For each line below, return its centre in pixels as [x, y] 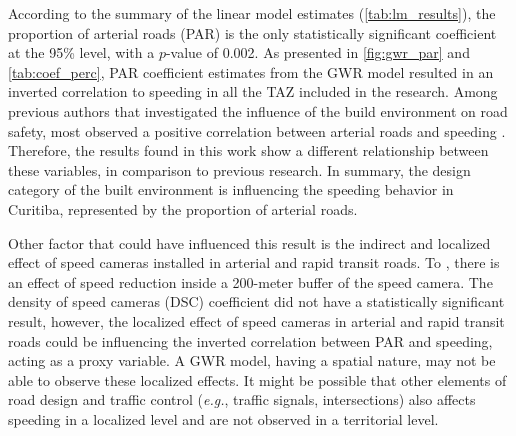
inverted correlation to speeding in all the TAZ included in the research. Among [253, 91]
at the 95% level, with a [81, 52]
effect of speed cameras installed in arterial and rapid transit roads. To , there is [254, 262]
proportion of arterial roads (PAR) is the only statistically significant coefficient [252, 32]
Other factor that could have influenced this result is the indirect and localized [249, 242]
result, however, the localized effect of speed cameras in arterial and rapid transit [256, 320]
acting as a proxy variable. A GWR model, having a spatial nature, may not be [252, 360]
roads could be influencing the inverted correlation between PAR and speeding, [250, 340]
